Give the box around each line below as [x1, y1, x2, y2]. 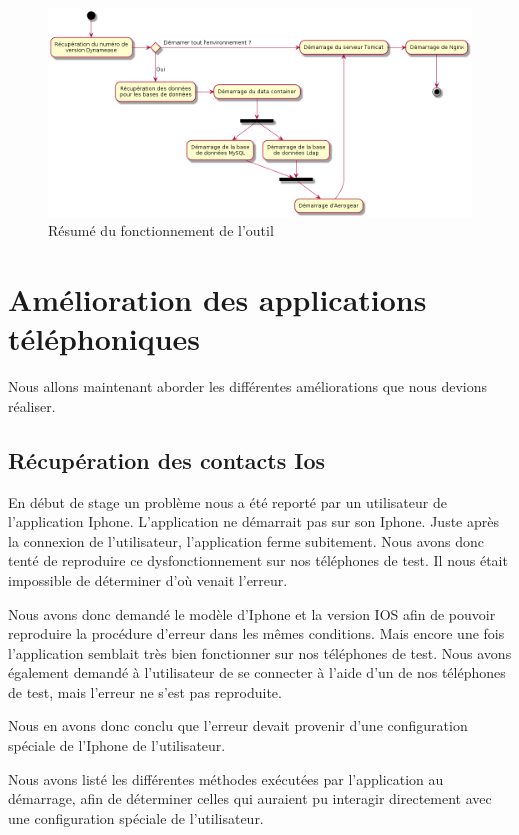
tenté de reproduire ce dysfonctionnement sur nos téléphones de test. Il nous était [8, 550, 508, 571]
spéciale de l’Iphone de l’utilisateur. [8, 735, 226, 756]
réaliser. [8, 395, 56, 416]
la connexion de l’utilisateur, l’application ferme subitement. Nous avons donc [8, 530, 485, 551]
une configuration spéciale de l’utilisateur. [8, 807, 264, 828]
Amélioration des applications [8, 279, 427, 320]
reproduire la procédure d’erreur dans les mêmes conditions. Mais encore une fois [8, 623, 505, 644]
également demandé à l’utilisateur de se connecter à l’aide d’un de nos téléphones [8, 662, 506, 683]
